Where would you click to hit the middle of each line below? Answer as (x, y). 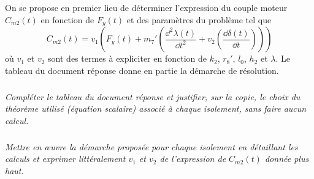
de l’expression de (193, 159)
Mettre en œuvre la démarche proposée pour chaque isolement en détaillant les (151, 146)
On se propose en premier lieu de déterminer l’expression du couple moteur (146, 7)
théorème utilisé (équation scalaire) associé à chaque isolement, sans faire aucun (156, 108)
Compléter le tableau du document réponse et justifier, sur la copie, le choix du (153, 96)
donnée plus (287, 159)
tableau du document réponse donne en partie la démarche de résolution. (142, 70)
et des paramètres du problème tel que (199, 19)
